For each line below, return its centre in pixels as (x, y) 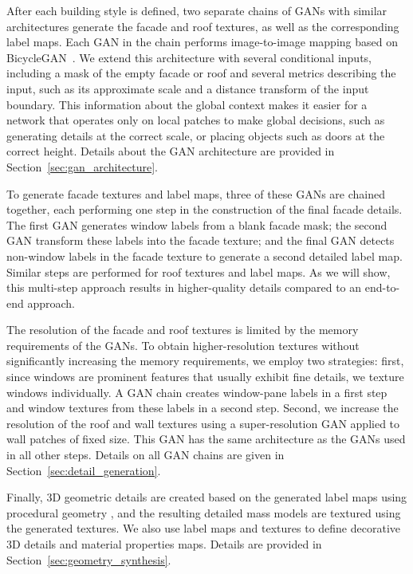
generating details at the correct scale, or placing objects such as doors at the (196, 135)
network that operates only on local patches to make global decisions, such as (196, 120)
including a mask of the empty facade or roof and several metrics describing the (201, 73)
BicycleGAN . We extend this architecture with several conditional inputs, (189, 57)
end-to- (382, 287)
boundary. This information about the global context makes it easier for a (187, 104)
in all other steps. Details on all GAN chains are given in (146, 455)
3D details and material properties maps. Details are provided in (164, 544)
